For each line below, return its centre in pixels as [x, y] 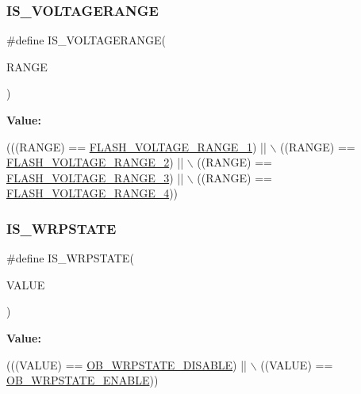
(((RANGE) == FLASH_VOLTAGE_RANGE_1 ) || [136, 146]
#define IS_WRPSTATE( [70, 258]
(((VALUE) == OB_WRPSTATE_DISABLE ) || [127, 364]
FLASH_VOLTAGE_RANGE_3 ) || [95, 177]
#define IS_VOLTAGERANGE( [86, 40]
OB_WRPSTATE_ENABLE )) [83, 380]
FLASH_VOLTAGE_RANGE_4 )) [92, 193]
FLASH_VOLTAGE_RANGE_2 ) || [95, 162]
